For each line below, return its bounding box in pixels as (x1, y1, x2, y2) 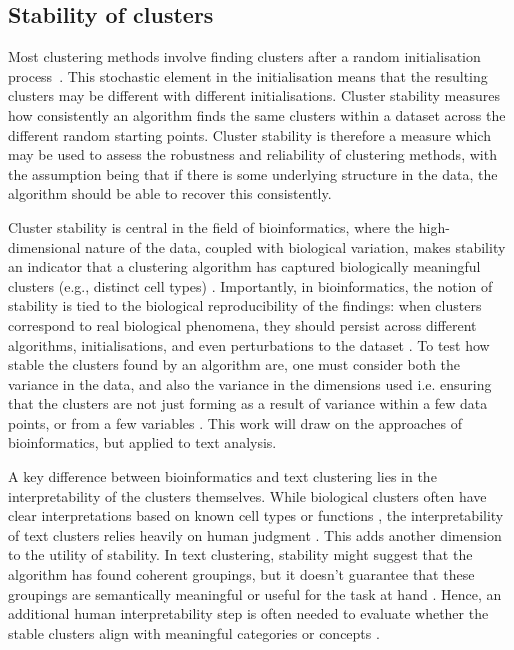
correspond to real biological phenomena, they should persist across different (8, 314, 477, 335)
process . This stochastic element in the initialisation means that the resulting (8, 65, 488, 86)
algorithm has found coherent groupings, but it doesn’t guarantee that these (8, 564, 475, 585)
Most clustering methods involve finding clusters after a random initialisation (8, 46, 481, 67)
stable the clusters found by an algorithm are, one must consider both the (8, 354, 461, 375)
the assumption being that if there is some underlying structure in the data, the (8, 163, 498, 184)
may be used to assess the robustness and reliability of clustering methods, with (8, 144, 497, 165)
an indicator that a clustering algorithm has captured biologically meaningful (8, 256, 481, 277)
